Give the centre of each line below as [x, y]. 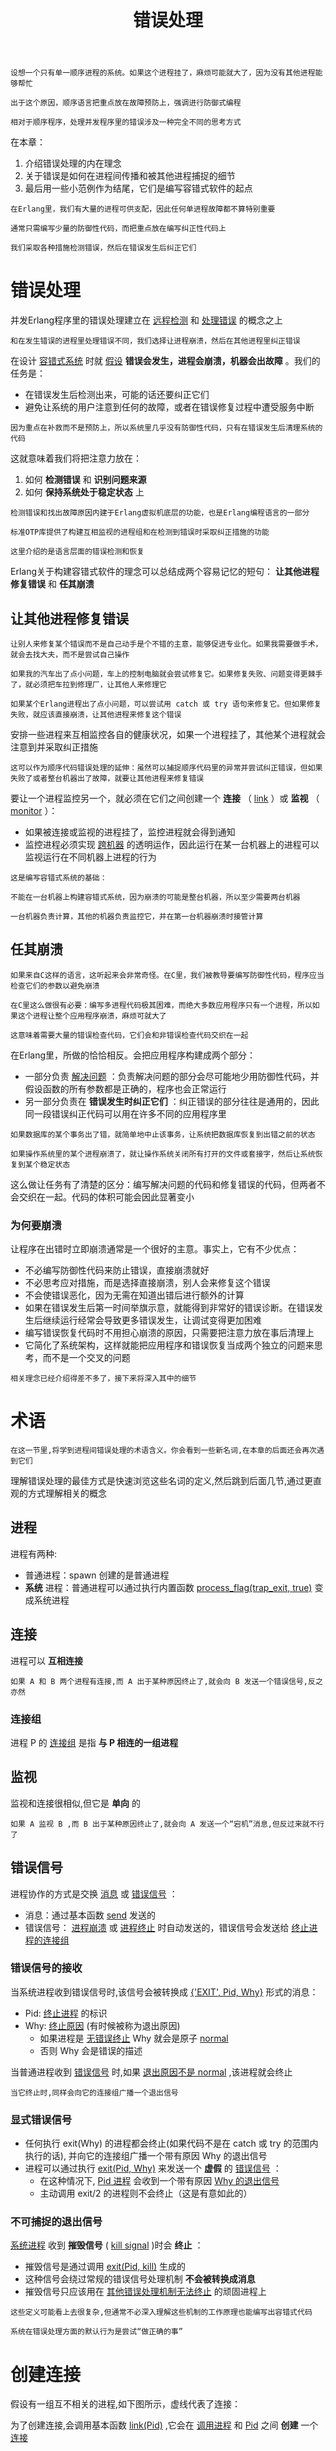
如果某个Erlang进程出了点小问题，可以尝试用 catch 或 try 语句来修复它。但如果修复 [166, 704]
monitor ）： [34, 810]
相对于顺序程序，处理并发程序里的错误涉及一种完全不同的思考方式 [126, 122]
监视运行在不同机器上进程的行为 [90, 857]
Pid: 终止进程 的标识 [66, 2013]
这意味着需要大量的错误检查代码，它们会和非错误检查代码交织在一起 [129, 1035]
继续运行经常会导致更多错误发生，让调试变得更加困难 [152, 1320]
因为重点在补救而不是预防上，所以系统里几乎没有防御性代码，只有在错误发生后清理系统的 [166, 428]
